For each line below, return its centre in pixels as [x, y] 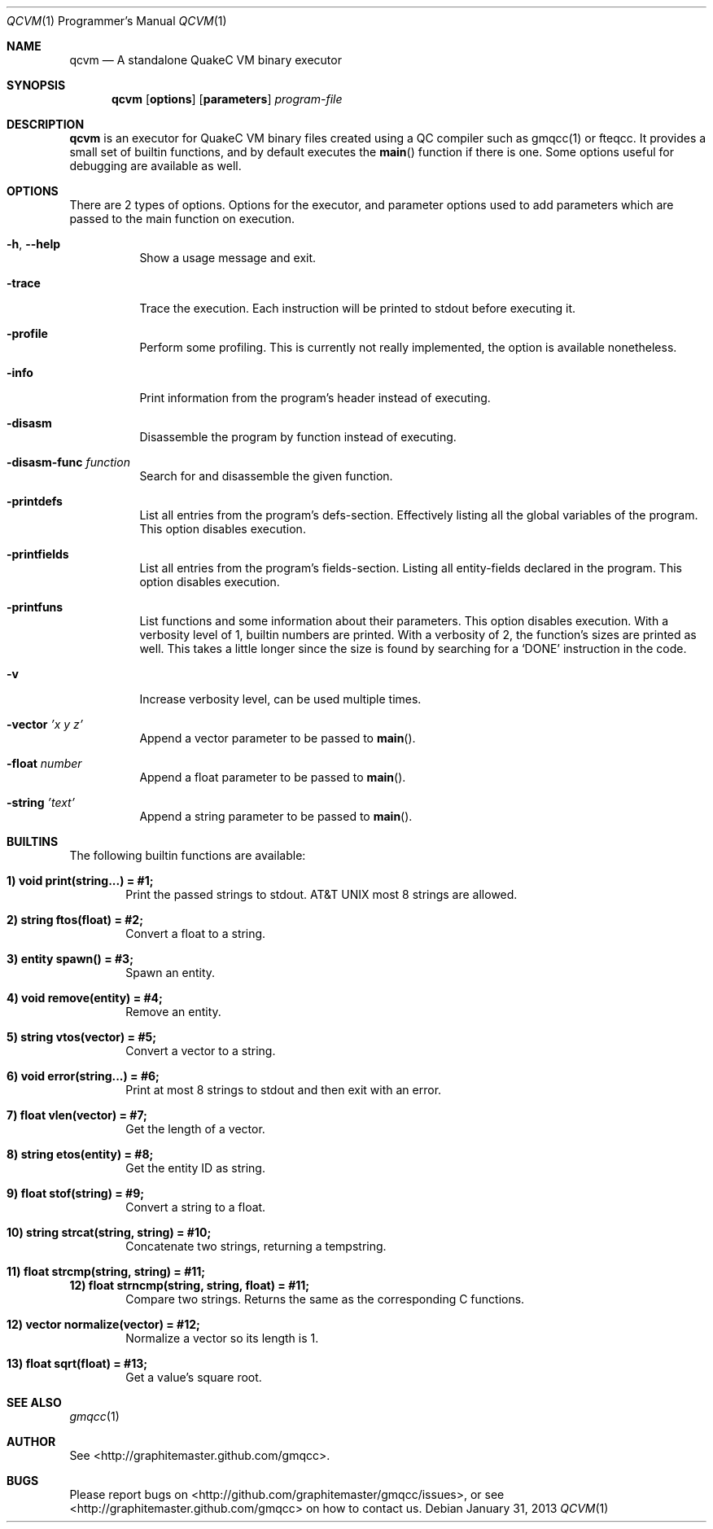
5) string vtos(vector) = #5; [82, 1037]
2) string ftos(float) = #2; [75, 920]
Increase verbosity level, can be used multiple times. [280, 699]
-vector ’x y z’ [45, 724]
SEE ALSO [34, 1402]
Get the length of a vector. [195, 1129]
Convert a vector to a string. [201, 1051]
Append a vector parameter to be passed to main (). [278, 738]
